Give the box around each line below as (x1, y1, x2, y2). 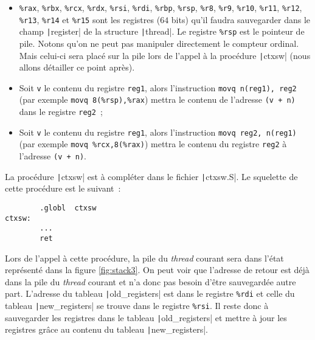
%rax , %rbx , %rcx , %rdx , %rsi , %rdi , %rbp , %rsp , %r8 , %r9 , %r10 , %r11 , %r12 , (19, 1, 302, 13)
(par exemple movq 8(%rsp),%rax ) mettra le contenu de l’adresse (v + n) (19, 93, 296, 106)
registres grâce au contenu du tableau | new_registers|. (5, 323, 208, 336)
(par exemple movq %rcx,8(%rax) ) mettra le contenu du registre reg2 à (19, 137, 287, 150)
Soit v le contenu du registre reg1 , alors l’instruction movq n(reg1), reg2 (19, 81, 297, 94)
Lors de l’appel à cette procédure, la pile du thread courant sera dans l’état (5, 251, 284, 264)
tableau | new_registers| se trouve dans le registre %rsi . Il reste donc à (5, 299, 269, 312)
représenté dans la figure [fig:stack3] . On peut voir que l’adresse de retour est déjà (5, 263, 310, 276)
